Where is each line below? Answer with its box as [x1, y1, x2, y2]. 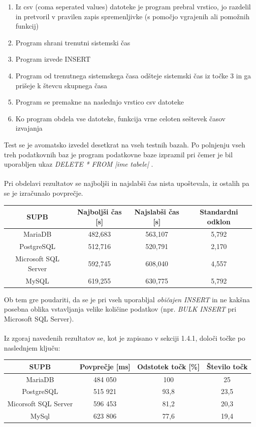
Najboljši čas [77, 207, 122, 216]
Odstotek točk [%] [137, 361, 200, 371]
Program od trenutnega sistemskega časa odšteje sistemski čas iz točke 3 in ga [15, 70, 251, 80]
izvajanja [15, 123, 43, 133]
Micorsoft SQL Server [7, 398, 73, 409]
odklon [207, 216, 231, 226]
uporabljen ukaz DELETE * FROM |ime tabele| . [4, 159, 153, 169]
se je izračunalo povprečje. [4, 187, 83, 198]
